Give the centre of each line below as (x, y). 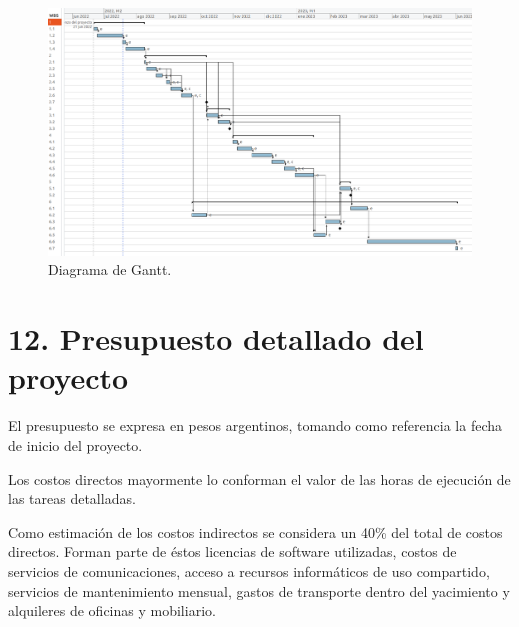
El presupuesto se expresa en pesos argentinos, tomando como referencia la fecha (255, 425)
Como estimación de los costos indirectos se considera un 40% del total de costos (255, 531)
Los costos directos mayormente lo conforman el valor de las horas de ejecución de (259, 478)
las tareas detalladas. (72, 498)
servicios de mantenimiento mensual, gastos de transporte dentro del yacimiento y (259, 590)
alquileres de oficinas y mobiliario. (112, 610)
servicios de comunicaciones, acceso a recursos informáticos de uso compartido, (249, 570)
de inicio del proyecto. (75, 444)
